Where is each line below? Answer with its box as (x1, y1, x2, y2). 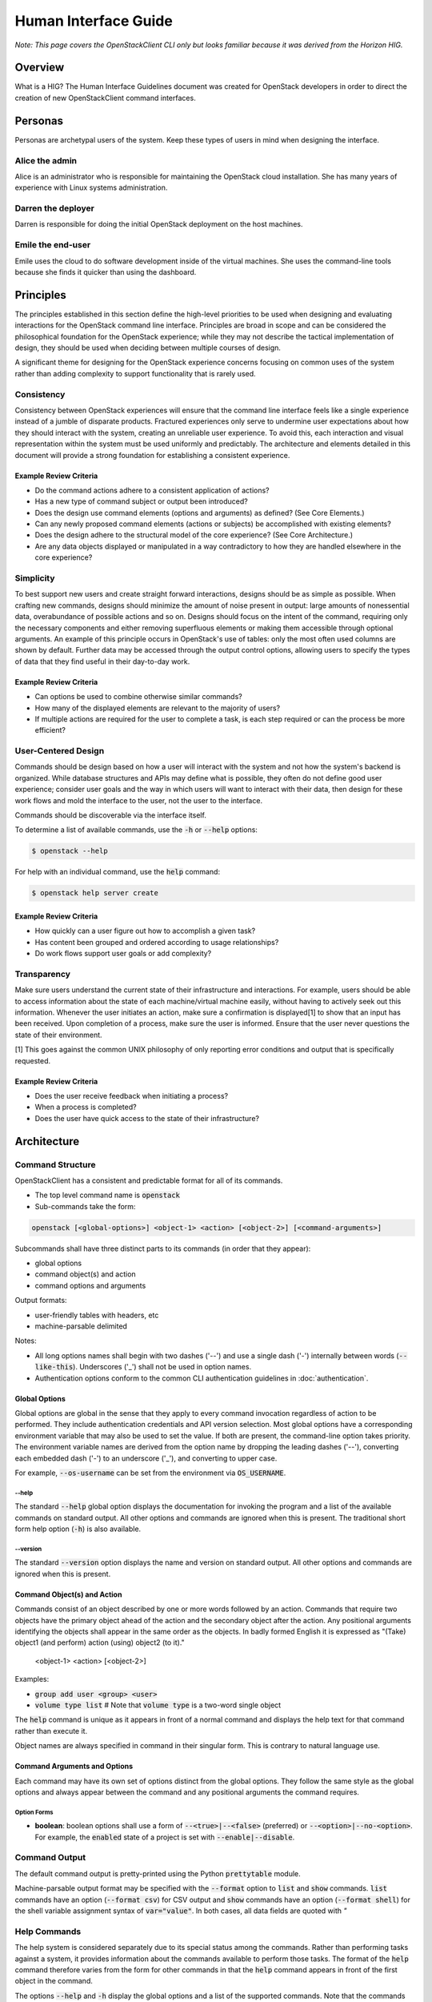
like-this (34, 1362, 74, 1372)
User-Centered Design (14, 746, 105, 757)
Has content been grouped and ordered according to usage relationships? (34, 937, 279, 947)
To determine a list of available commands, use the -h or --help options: (14, 825, 258, 834)
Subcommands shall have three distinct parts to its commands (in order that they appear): (14, 1244, 311, 1253)
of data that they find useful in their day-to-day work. (14, 657, 190, 666)
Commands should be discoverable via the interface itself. (14, 810, 207, 820)
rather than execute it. (14, 1726, 88, 1735)
